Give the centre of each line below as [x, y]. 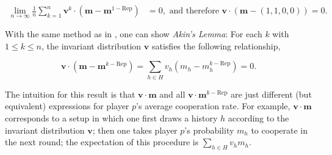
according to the [258, 117]
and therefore [194, 11]
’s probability [209, 130]
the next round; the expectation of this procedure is [102, 142]
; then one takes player [135, 130]
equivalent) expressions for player [67, 106]
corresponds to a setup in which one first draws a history [111, 117]
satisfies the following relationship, [216, 45]
